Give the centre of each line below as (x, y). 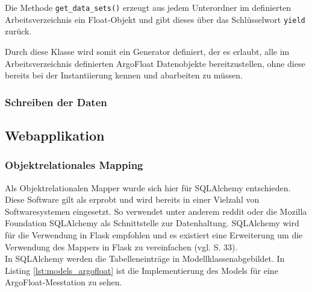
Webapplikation (55, 135)
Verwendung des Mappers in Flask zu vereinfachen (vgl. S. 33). (121, 246)
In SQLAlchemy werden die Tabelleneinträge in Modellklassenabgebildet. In (145, 259)
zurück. (18, 31)
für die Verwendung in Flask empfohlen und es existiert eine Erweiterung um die (154, 234)
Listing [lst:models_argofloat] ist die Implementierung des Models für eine (142, 270)
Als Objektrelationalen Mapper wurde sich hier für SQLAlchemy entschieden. (148, 187)
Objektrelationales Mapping (74, 165)
